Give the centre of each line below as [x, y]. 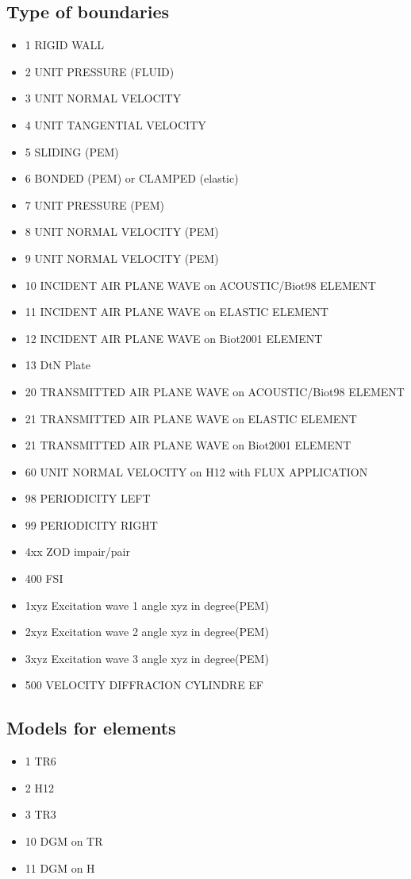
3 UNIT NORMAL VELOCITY [103, 98]
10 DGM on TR [64, 841]
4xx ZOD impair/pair [77, 551]
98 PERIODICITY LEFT [88, 498]
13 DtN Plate [58, 365]
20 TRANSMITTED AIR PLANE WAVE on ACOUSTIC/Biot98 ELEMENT [215, 391]
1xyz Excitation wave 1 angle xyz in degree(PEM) [147, 605]
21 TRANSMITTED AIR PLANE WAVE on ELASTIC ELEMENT [191, 418]
